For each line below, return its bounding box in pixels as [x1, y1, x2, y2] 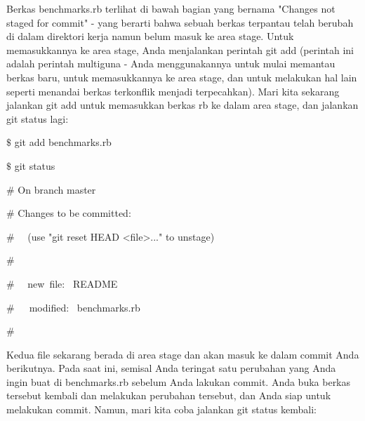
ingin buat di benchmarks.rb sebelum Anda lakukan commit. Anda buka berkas [6, 374, 351, 389]
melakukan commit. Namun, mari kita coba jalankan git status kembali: [6, 402, 317, 417]
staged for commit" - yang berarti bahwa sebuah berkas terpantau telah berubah [6, 15, 354, 29]
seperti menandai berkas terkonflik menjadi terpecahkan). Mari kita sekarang [6, 83, 340, 98]
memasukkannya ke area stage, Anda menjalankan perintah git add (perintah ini [6, 42, 354, 57]
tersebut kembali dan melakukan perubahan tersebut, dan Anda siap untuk [6, 388, 331, 403]
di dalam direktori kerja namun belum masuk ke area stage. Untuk [6, 29, 294, 44]
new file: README [27, 276, 118, 290]
